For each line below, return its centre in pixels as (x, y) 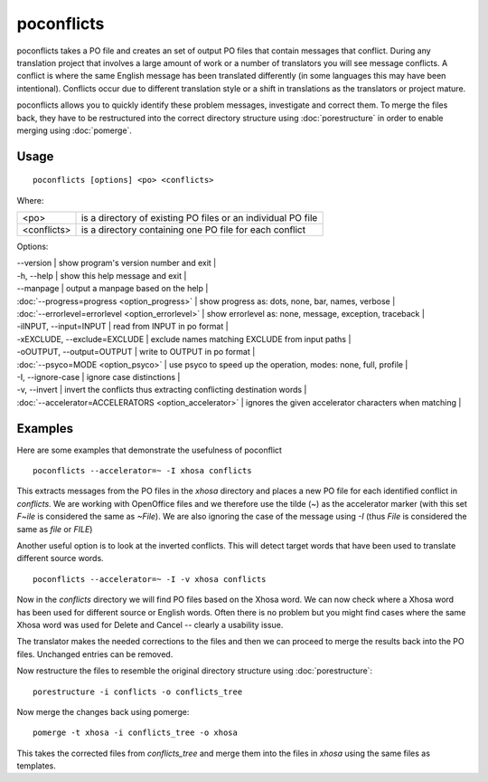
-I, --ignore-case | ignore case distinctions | (99, 377)
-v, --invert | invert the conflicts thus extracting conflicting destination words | (162, 390)
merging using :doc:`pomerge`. (75, 130)
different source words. (60, 558)
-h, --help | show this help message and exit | (102, 275)
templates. (36, 766)
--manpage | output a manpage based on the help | (113, 289)
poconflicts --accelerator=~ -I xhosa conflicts (142, 471)
